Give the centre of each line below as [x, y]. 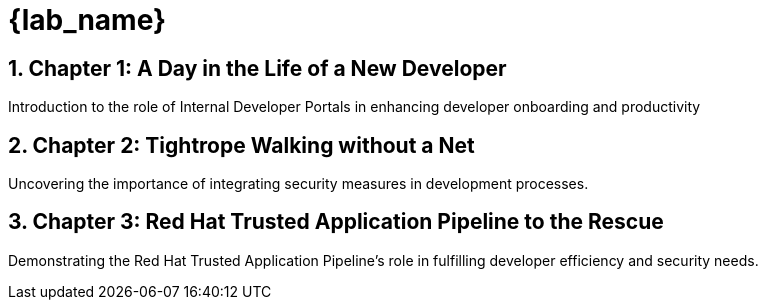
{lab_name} [87, 20]
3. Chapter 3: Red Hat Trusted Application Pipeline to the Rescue [336, 222]
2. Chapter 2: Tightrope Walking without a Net [241, 145]
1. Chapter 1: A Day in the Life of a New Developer [257, 68]
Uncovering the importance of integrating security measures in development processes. [298, 184]
